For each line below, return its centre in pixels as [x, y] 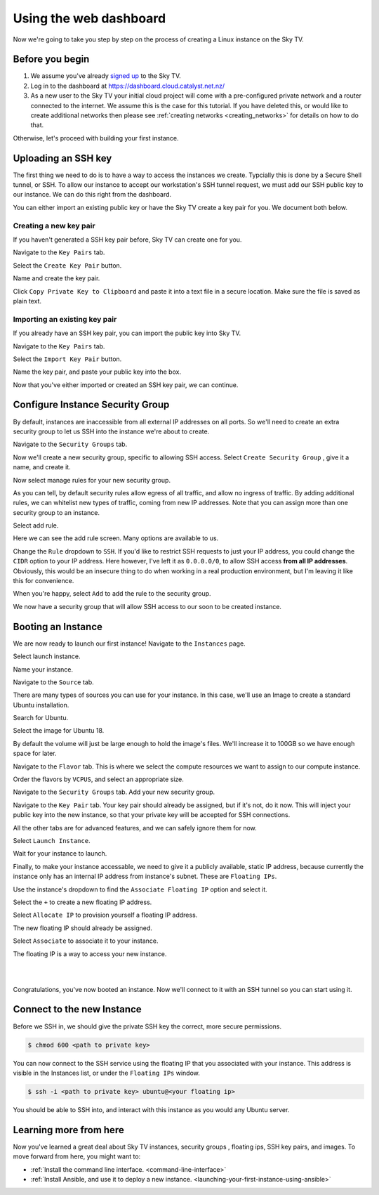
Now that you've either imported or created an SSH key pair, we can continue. [126, 385]
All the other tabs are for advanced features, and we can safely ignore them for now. [135, 828]
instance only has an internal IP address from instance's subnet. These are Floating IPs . [145, 876]
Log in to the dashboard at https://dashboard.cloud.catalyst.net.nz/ [128, 86]
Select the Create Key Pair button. [67, 265]
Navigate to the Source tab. [53, 682]
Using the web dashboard [89, 18]
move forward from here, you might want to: [77, 1156]
